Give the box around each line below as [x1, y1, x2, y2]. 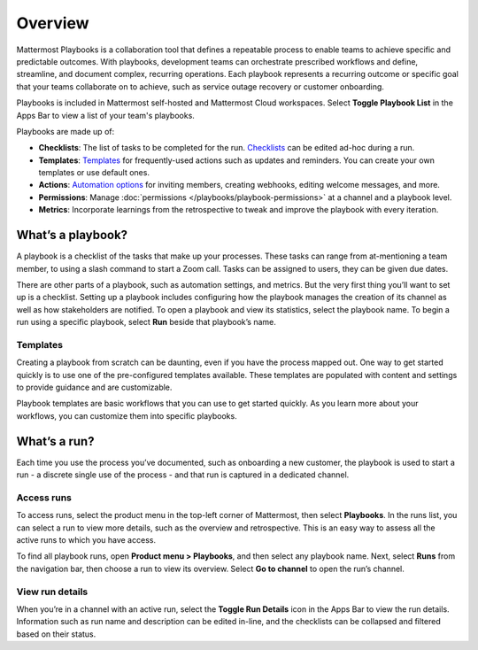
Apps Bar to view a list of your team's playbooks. [16, 110, 195, 120]
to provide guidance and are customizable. [16, 382, 173, 393]
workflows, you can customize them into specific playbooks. [16, 410, 238, 421]
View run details [16, 585, 89, 598]
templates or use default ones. [38, 167, 150, 178]
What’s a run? [16, 434, 95, 449]
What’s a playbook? [16, 228, 128, 243]
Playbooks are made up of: [16, 126, 115, 136]
